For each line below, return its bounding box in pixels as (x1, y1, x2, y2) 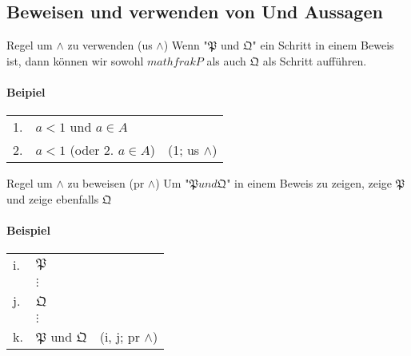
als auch (206, 52, 246, 69)
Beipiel (6, 83, 46, 100)
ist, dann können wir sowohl (6, 52, 144, 69)
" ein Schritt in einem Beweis (252, 37, 394, 53)
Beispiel (6, 221, 50, 238)
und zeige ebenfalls (6, 190, 99, 207)
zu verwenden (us (67, 37, 153, 53)
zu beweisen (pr (67, 175, 145, 192)
